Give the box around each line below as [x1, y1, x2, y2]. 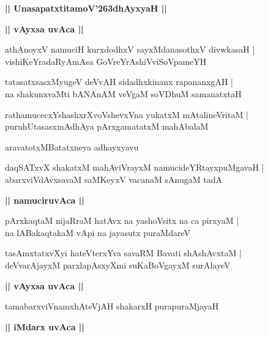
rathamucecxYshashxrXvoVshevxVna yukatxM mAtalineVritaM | [5, 108, 248, 120]
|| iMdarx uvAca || [5, 320, 84, 333]
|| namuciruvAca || [5, 193, 84, 206]
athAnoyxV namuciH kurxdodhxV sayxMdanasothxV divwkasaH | [5, 43, 255, 56]
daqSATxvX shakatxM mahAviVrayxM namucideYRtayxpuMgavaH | [5, 161, 264, 174]
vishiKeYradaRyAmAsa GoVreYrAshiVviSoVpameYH [5, 54, 207, 67]
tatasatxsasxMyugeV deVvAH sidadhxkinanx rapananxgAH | [5, 75, 233, 88]
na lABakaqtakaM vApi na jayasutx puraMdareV [5, 226, 190, 239]
